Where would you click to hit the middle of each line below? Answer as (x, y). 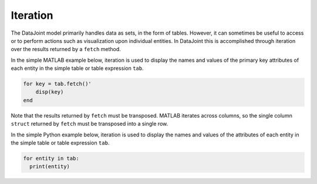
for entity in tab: (51, 158)
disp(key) (50, 92)
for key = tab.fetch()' (58, 84)
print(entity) (50, 167)
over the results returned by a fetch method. (66, 49)
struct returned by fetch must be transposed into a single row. (90, 124)
